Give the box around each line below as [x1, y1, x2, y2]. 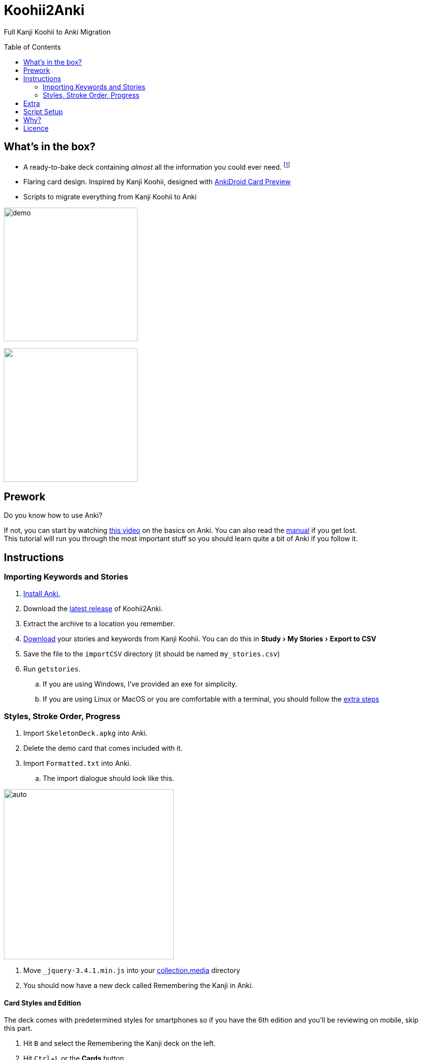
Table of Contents [4, 42, 61, 51]
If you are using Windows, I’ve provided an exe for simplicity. [43, 680, 237, 689]
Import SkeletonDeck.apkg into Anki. [23, 729, 148, 738]
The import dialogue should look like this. [43, 774, 174, 783]
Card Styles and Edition [4, 998, 81, 1007]
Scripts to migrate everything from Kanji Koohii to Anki [23, 193, 197, 201]
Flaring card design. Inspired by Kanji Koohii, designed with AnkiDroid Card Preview [23, 177, 291, 186]
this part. [4, 1024, 33, 1033]
